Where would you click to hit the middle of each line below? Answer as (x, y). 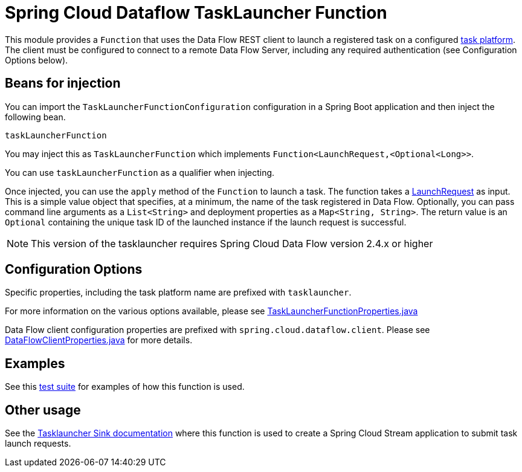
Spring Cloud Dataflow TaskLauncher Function (196, 13)
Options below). (37, 60)
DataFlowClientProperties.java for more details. (99, 340)
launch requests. (38, 444)
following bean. (35, 117)
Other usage (43, 410)
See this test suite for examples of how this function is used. (125, 387)
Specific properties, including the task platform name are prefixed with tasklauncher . (178, 293)
